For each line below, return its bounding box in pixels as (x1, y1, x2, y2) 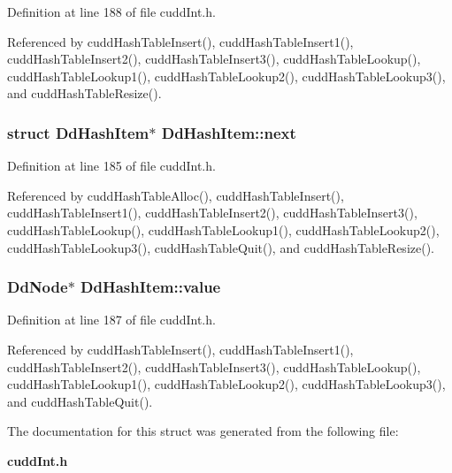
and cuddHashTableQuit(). (7, 392, 153, 410)
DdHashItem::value (80, 276, 221, 298)
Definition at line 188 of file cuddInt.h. (7, 3, 216, 20)
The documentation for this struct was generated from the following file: (7, 422, 399, 440)
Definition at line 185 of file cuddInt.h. (7, 156, 216, 175)
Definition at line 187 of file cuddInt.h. (7, 310, 216, 329)
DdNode (7, 276, 68, 298)
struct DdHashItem (7, 121, 149, 143)
